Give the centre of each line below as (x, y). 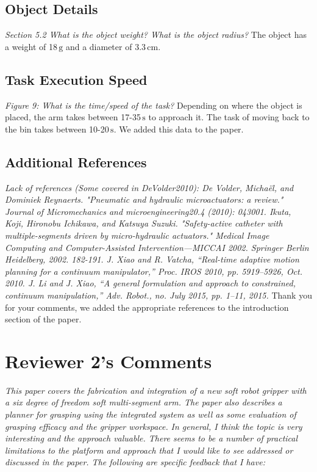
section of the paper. (43, 319)
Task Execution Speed (76, 79)
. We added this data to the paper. (179, 129)
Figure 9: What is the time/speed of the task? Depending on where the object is (154, 105)
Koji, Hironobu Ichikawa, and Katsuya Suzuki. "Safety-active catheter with (144, 223)
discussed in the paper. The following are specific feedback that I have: (135, 462)
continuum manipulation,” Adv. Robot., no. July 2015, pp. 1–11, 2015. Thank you (158, 295)
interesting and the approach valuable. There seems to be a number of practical (151, 438)
